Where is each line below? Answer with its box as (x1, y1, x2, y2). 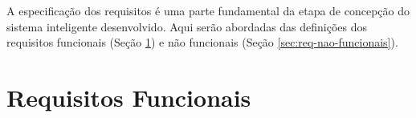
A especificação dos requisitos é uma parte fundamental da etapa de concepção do (6, 2, 410, 18)
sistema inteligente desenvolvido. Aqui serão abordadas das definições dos (6, 18, 368, 35)
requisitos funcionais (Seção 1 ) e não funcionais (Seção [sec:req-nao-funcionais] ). (6, 34, 398, 51)
